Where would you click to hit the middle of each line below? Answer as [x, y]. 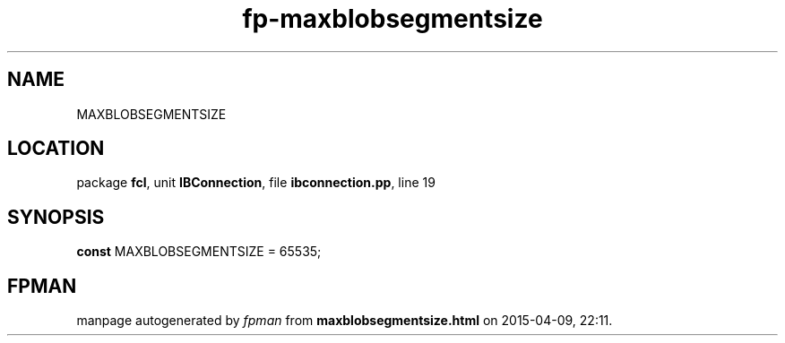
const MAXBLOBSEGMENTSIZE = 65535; [199, 252]
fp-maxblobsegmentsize [392, 19]
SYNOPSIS [56, 217]
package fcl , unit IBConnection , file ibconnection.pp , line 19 [256, 183]
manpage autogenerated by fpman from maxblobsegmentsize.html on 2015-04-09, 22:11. [345, 321]
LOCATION [56, 149]
